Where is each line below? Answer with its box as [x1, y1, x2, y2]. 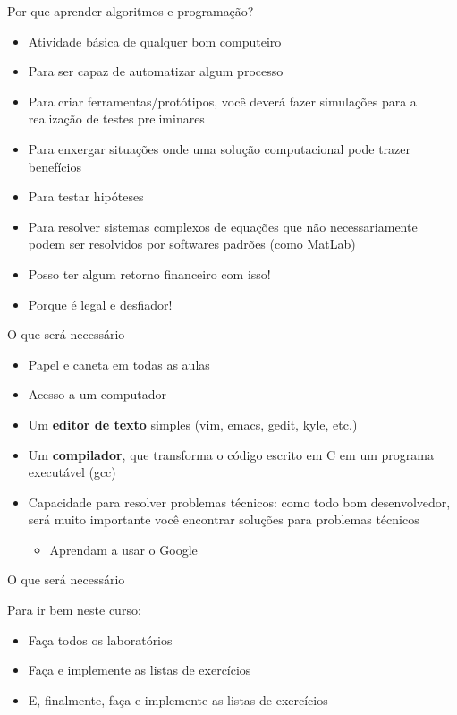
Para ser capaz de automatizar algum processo [28, 62, 284, 81]
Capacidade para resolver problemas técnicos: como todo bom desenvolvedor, [28, 492, 451, 511]
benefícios [28, 157, 81, 175]
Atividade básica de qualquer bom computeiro [28, 31, 282, 50]
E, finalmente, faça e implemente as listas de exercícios [28, 690, 328, 709]
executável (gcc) [28, 463, 116, 481]
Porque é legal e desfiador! [28, 294, 173, 313]
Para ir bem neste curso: [7, 600, 141, 619]
